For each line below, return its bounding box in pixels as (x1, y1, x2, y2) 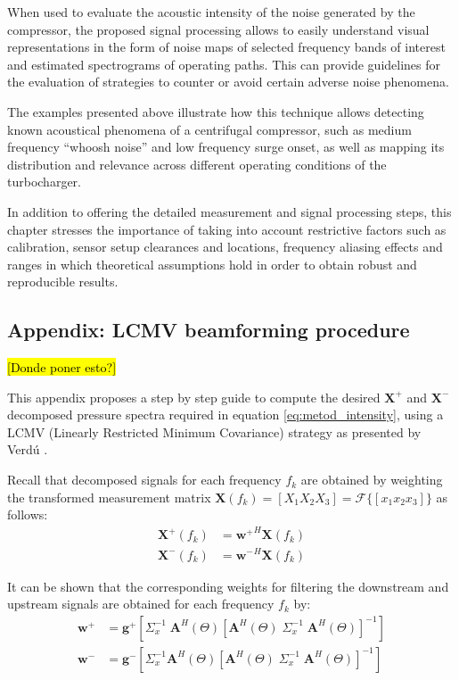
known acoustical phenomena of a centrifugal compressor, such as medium (7, 120, 412, 138)
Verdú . (7, 440, 48, 459)
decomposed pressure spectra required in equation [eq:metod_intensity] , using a (7, 405, 444, 424)
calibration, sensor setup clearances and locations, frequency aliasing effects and (7, 237, 443, 256)
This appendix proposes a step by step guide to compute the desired (7, 387, 381, 406)
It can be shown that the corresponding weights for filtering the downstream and (7, 576, 449, 595)
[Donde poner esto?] (7, 358, 117, 377)
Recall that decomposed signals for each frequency (7, 470, 282, 489)
